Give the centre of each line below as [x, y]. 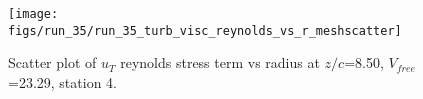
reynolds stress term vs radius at [220, 62]
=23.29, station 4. [62, 81]
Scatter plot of [52, 62]
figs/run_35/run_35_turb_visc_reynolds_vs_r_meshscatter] [205, 30]
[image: [33, 14]
